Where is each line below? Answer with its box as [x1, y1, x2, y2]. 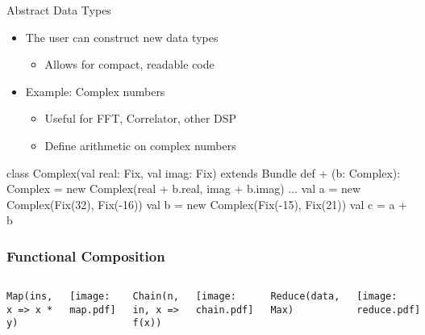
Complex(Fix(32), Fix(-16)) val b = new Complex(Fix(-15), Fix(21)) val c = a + [6, 195, 407, 212]
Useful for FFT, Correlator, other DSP [44, 110, 237, 127]
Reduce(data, [270, 291, 340, 303]
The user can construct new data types [25, 28, 219, 45]
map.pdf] [69, 304, 116, 316]
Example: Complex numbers [25, 82, 165, 99]
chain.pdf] [195, 304, 254, 316]
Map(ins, [6, 291, 53, 303]
